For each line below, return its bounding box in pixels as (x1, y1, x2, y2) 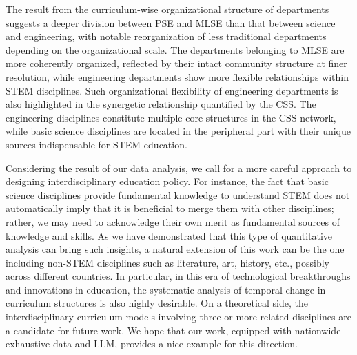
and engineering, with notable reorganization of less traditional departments (6, 29, 327, 44)
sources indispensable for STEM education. (6, 137, 187, 151)
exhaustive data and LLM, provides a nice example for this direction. (6, 336, 298, 351)
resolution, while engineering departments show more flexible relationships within (6, 69, 349, 84)
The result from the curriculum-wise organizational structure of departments (6, 2, 329, 16)
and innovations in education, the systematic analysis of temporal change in (6, 282, 326, 296)
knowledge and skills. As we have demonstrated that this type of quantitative (6, 228, 333, 242)
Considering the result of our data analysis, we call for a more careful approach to (6, 160, 352, 175)
